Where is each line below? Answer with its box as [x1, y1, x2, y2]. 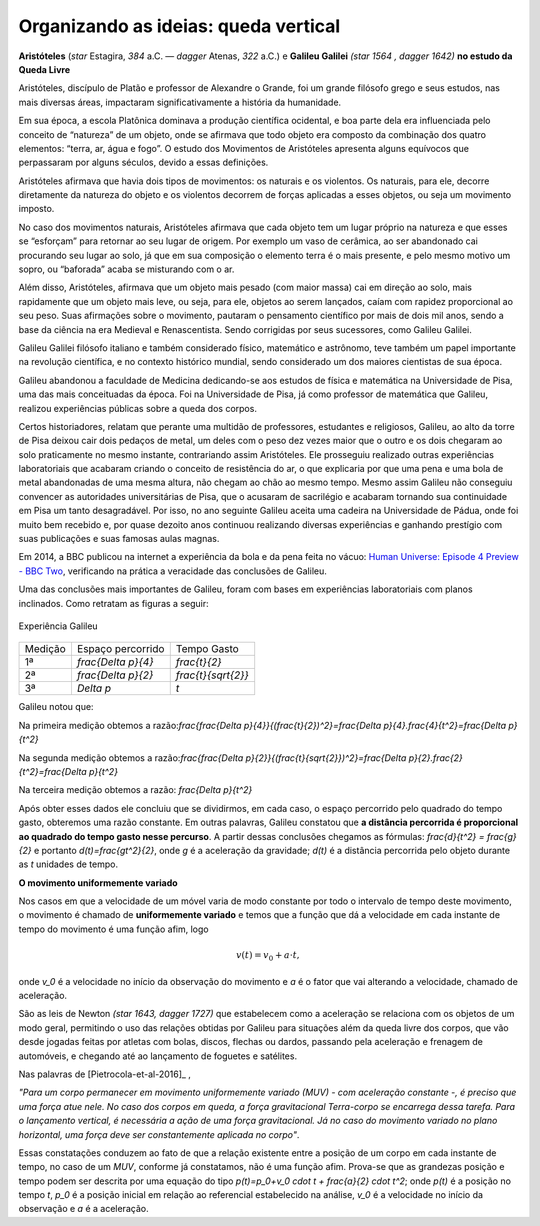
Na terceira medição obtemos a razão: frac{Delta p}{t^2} [18, 784, 253, 796]
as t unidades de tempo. [18, 858, 119, 870]
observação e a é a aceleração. [18, 1203, 149, 1215]
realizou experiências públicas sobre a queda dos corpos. [18, 402, 257, 414]
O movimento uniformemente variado [18, 876, 179, 889]
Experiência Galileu [18, 620, 99, 632]
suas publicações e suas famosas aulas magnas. [18, 533, 220, 545]
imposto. [18, 203, 55, 215]
